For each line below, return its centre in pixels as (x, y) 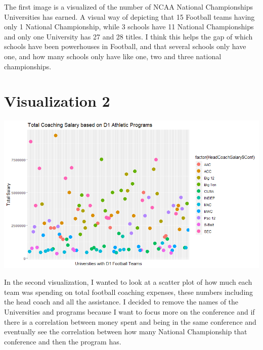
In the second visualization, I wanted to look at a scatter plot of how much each (128, 282)
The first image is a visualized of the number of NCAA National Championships (129, 7)
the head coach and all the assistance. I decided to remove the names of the (121, 302)
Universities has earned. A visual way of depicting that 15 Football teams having (129, 16)
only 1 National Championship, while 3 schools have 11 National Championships (129, 27)
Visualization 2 (57, 101)
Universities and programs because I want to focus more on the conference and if (129, 311)
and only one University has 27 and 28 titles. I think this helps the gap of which (128, 36)
